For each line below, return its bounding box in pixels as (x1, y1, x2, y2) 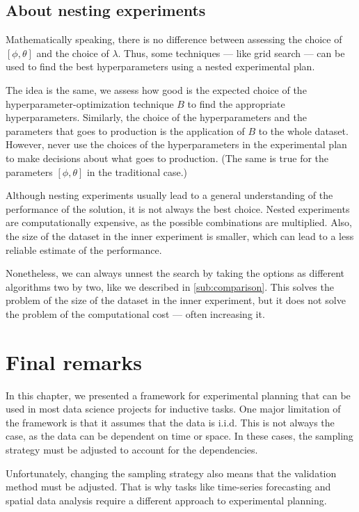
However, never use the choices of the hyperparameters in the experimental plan (6, 137, 347, 152)
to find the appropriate (187, 96, 285, 111)
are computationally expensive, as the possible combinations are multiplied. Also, (6, 215, 352, 230)
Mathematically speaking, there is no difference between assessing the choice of (6, 32, 342, 47)
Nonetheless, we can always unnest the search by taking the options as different (6, 266, 345, 280)
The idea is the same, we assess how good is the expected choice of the (6, 82, 307, 97)
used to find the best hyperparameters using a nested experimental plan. (6, 59, 315, 74)
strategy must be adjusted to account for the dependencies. (6, 442, 258, 456)
